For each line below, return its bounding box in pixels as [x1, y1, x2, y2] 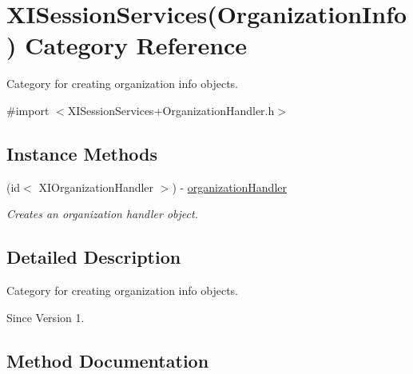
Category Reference [25, 29, 248, 62]
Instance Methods [6, 141, 157, 165]
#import [6, 101, 50, 118]
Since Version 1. [6, 308, 85, 325]
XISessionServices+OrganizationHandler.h [67, 101, 275, 118]
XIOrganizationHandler [38, 178, 154, 195]
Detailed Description [6, 245, 181, 269]
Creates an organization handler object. [6, 205, 198, 222]
